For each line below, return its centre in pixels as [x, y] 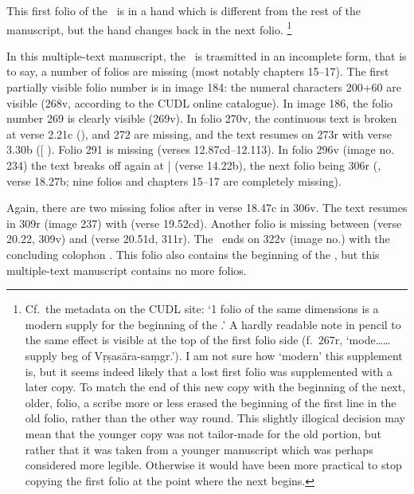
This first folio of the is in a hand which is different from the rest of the [184, 10]
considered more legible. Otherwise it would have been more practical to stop [213, 465]
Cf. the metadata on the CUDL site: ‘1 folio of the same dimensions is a [202, 309]
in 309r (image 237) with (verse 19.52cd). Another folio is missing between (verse [204, 223]
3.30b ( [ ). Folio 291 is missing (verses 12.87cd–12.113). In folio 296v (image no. [201, 149]
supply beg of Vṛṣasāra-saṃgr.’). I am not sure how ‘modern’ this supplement [214, 355]
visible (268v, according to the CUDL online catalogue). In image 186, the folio [200, 102]
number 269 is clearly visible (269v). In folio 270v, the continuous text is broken [202, 118]
